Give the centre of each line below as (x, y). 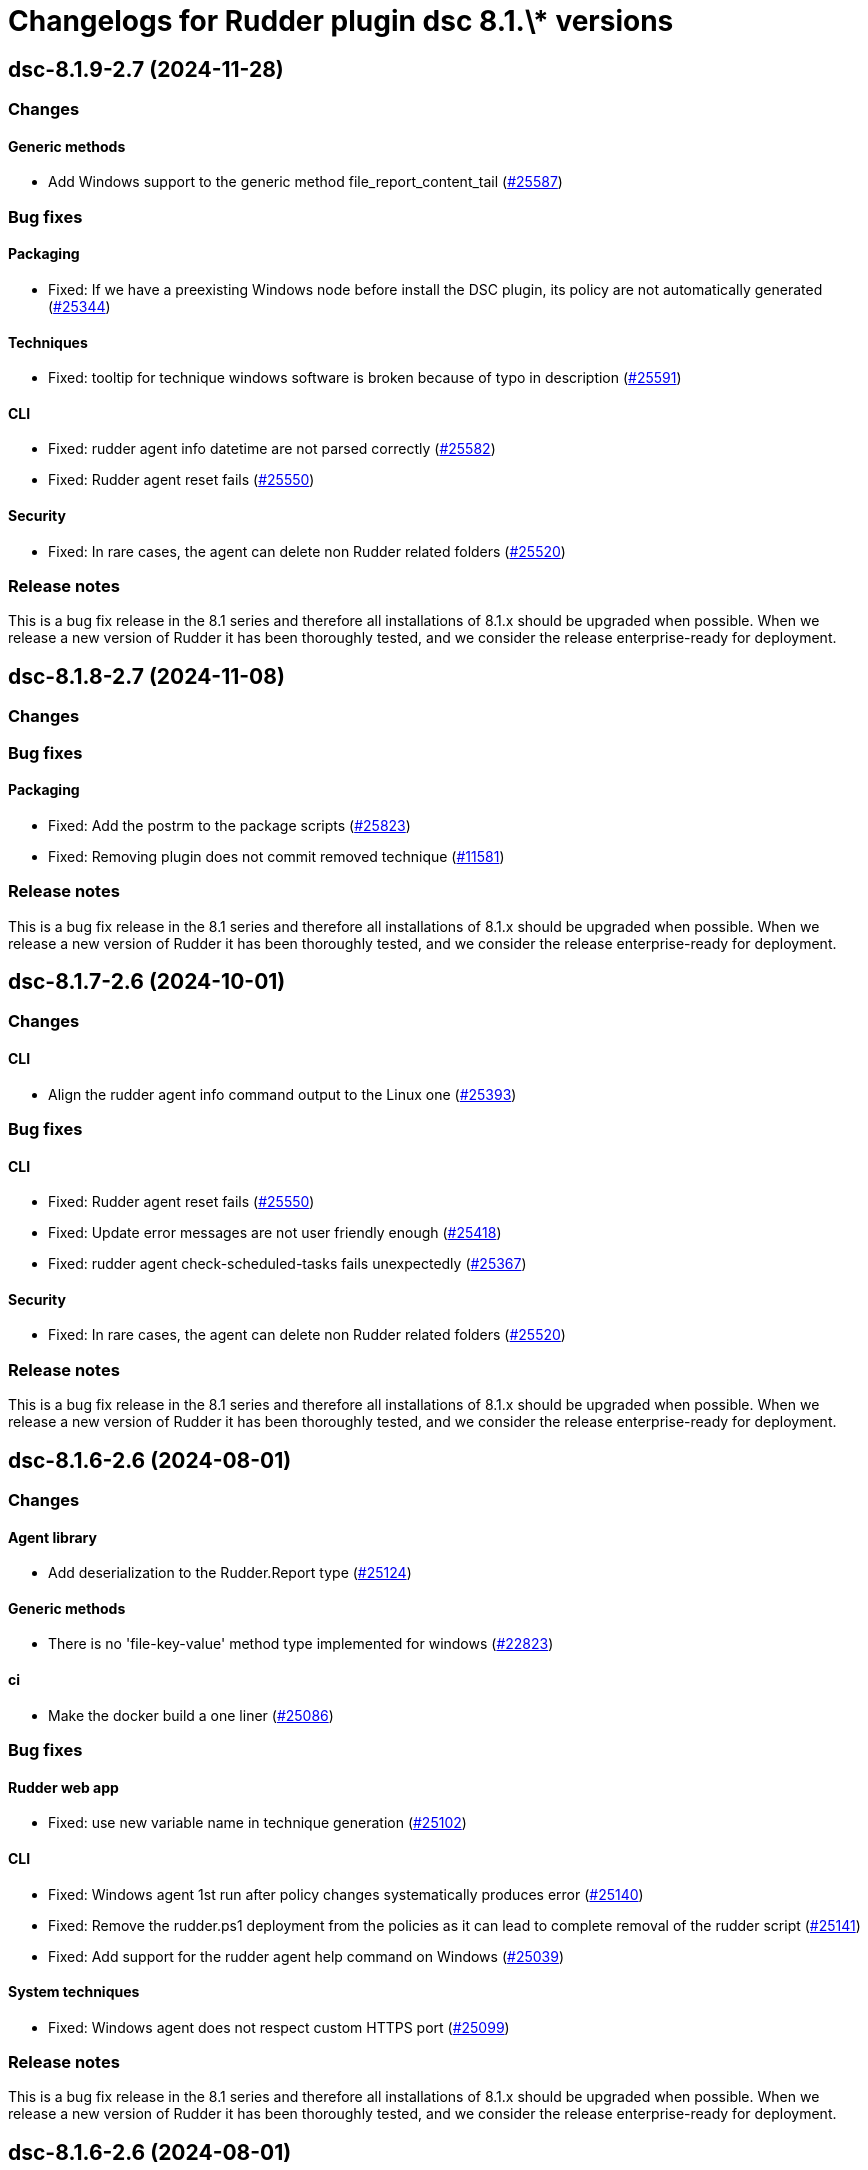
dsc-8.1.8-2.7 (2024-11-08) (146, 676)
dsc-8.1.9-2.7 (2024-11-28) (146, 69)
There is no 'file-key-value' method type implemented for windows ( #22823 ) (301, 1644)
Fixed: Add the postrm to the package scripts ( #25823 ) (229, 825)
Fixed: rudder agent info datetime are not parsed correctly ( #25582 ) (272, 449)
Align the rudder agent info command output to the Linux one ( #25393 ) (282, 1094)
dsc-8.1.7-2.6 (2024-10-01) (147, 981)
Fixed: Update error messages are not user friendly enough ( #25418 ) (275, 1233)
